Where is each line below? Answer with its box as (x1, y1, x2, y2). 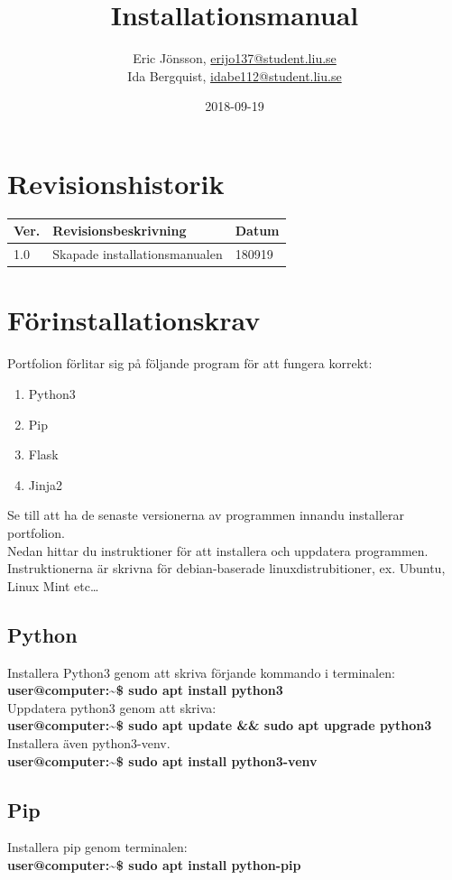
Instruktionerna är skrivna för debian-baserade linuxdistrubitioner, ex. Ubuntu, (7, 559, 446, 578)
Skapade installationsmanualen (52, 245, 223, 264)
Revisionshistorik (7, 164, 225, 201)
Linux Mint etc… (7, 576, 99, 595)
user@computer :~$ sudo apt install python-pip (7, 855, 301, 874)
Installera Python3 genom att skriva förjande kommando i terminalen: (7, 662, 395, 681)
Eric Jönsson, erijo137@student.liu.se (133, 49, 337, 68)
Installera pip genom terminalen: (7, 838, 188, 857)
